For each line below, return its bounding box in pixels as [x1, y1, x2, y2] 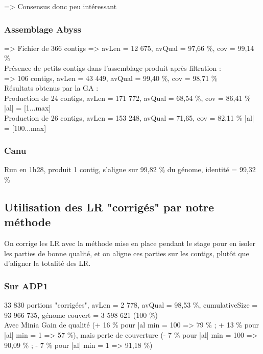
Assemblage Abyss [4, 22, 81, 35]
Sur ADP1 [4, 279, 48, 292]
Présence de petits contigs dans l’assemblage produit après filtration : [4, 63, 221, 73]
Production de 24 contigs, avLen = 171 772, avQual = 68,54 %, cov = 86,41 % [4, 92, 251, 103]
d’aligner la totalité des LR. [4, 258, 91, 268]
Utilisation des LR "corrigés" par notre [4, 199, 214, 214]
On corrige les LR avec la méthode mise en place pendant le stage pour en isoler [4, 238, 255, 249]
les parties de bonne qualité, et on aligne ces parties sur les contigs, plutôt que [4, 248, 249, 258]
